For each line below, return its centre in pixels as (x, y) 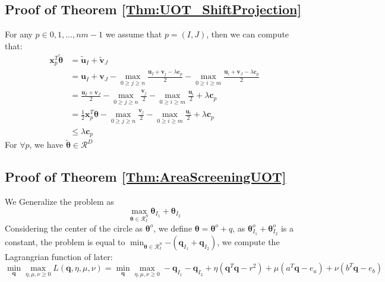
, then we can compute (248, 34)
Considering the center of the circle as (74, 228)
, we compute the (248, 241)
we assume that (134, 34)
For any (19, 34)
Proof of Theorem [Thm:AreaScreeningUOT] (146, 177)
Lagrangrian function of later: (59, 256)
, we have (46, 145)
